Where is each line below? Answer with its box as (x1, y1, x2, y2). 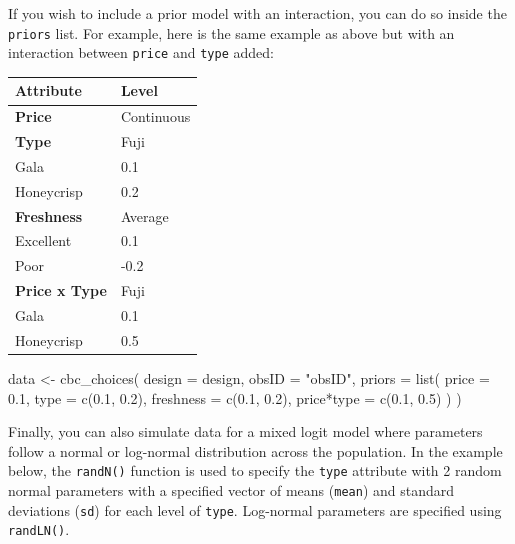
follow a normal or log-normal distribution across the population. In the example (8, 440, 503, 461)
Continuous (120, 106, 191, 127)
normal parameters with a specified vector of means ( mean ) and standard (8, 479, 455, 500)
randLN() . (8, 519, 70, 540)
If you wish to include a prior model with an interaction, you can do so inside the (8, 3, 507, 23)
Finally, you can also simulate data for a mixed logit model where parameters (8, 421, 483, 442)
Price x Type (15, 280, 107, 301)
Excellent (15, 230, 72, 251)
